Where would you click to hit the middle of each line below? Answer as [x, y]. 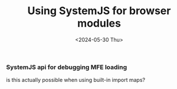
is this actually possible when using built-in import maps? [76, 80]
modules [99, 23]
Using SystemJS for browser [99, 11]
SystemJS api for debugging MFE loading [67, 67]
